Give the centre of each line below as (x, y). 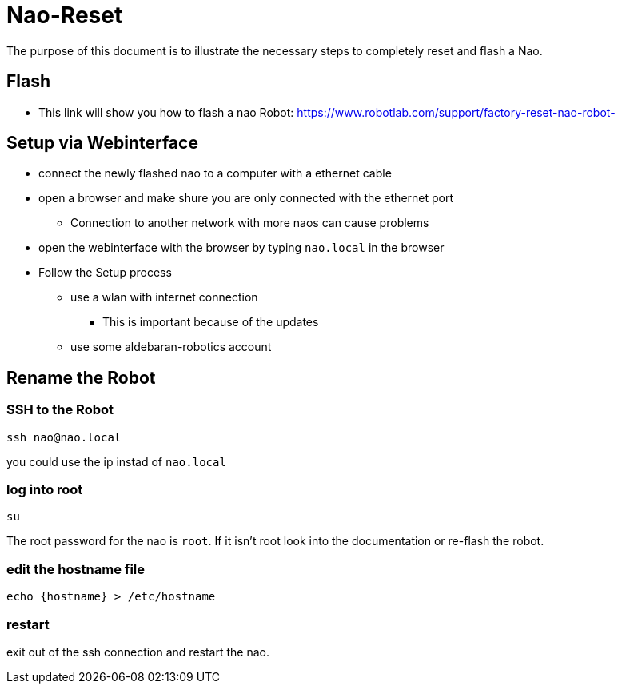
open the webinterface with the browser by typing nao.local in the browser (241, 248)
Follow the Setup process (105, 273)
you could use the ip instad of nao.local (116, 461)
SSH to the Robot (60, 410)
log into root (45, 490)
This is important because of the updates (211, 322)
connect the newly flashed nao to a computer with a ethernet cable (215, 173)
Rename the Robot (81, 377)
